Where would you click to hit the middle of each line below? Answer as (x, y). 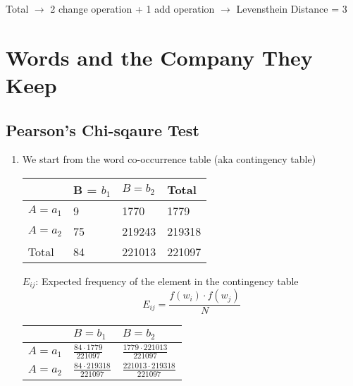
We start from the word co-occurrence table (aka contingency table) (169, 159)
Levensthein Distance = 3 (292, 8)
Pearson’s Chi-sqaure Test (103, 129)
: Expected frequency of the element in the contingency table (167, 281)
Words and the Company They (159, 57)
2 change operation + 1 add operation (132, 8)
